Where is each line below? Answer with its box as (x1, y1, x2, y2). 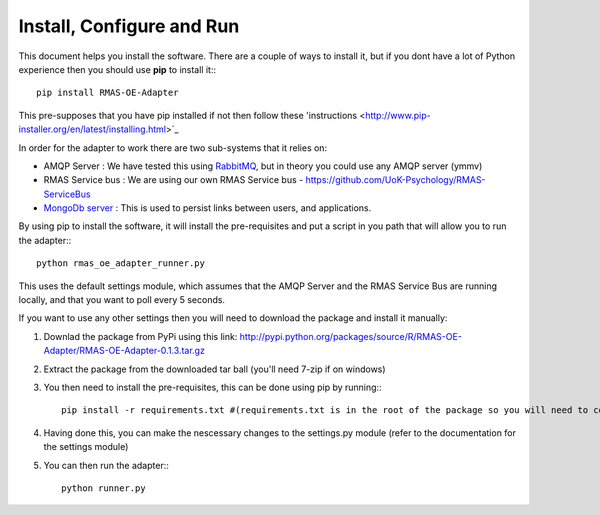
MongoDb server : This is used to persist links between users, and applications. (43, 202, 372, 214)
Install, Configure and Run (18, 15, 240, 37)
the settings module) (43, 441, 129, 453)
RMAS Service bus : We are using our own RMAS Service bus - (43, 174, 304, 186)
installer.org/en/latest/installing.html (18, 123, 167, 135)
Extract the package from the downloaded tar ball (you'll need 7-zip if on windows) (43, 363, 386, 375)
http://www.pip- (365, 109, 431, 121)
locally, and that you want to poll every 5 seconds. (18, 294, 225, 306)
